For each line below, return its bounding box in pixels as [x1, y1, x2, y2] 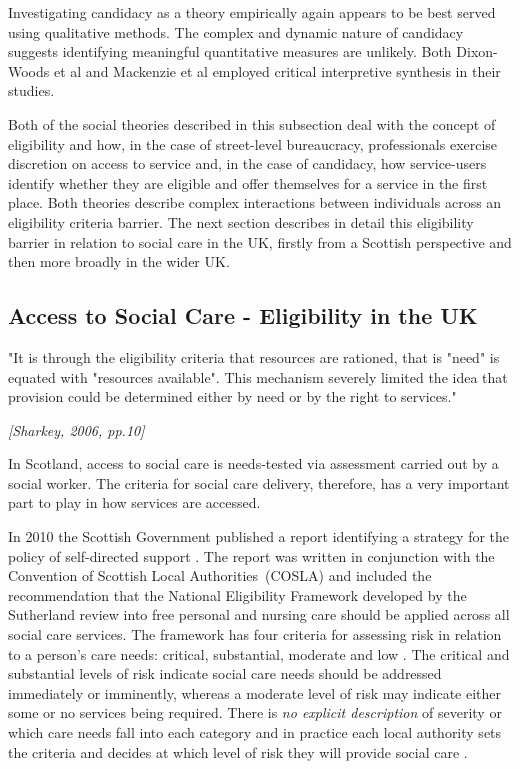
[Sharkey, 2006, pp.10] [8, 419, 145, 440]
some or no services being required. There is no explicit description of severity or [8, 702, 502, 723]
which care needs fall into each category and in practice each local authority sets [8, 722, 502, 743]
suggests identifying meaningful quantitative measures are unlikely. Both [8, 41, 452, 62]
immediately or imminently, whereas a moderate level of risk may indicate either [8, 682, 502, 703]
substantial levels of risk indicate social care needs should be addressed [8, 663, 442, 684]
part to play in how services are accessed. [8, 492, 261, 513]
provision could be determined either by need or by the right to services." [8, 386, 457, 407]
